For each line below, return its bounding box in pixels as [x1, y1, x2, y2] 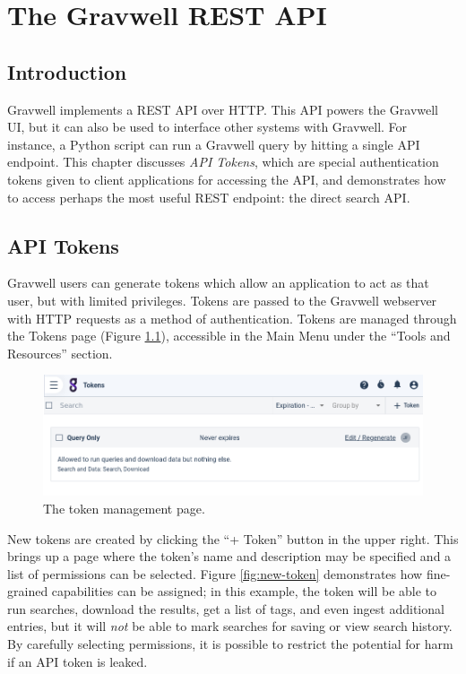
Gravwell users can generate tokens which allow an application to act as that [7, 273, 429, 292]
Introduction [7, 57, 127, 85]
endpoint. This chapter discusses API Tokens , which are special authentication [7, 152, 439, 171]
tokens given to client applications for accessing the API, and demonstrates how [7, 169, 446, 188]
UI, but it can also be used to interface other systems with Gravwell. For [7, 117, 408, 136]
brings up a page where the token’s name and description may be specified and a [7, 547, 452, 566]
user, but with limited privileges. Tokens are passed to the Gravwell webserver [7, 290, 437, 309]
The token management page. [43, 498, 205, 517]
